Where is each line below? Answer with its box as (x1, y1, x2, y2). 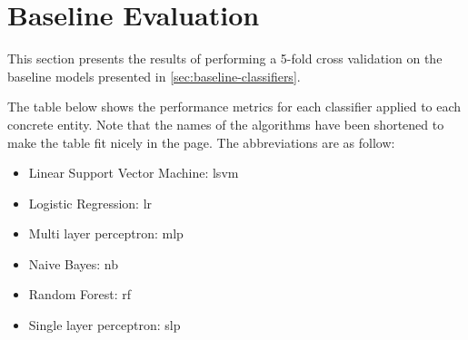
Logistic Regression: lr (28, 193, 153, 212)
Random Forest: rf (28, 285, 131, 304)
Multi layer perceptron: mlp (28, 224, 184, 243)
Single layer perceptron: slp (28, 316, 181, 335)
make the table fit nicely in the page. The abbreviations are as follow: (7, 132, 395, 151)
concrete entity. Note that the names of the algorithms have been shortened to (7, 114, 444, 133)
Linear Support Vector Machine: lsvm (28, 163, 239, 182)
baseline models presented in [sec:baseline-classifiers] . (7, 66, 301, 85)
